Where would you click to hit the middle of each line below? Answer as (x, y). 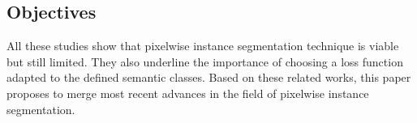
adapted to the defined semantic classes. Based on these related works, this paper (209, 77)
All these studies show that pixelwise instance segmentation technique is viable (203, 46)
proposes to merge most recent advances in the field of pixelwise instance (188, 93)
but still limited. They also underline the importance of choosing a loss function (205, 61)
